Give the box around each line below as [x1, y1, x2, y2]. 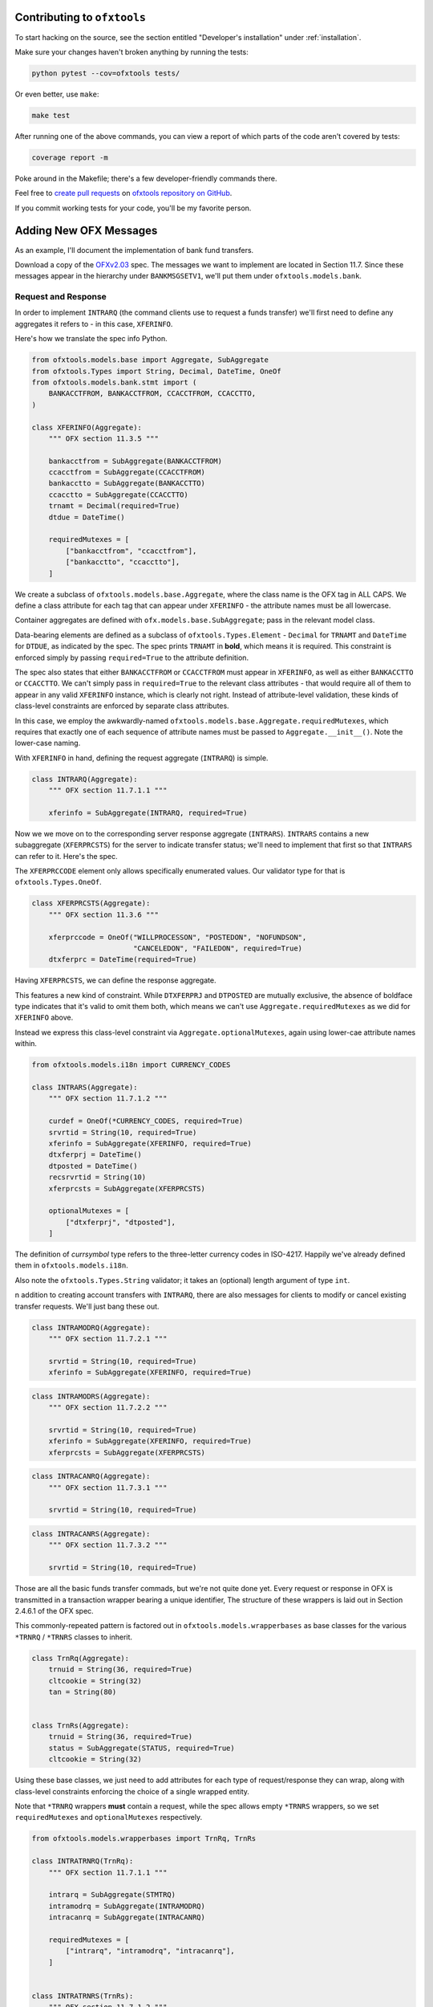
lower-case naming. [14, 739, 81, 748]
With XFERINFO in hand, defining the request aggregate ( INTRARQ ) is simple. [14, 753, 269, 763]
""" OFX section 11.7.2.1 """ [48, 1334, 168, 1344]
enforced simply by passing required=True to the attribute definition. [14, 653, 249, 662]
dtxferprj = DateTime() [48, 1150, 142, 1159]
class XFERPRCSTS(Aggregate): [31, 899, 151, 908]
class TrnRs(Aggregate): [31, 1721, 130, 1730]
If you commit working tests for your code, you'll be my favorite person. [14, 203, 252, 213]
